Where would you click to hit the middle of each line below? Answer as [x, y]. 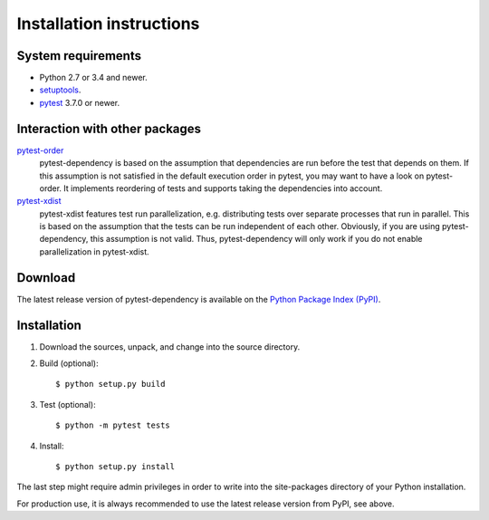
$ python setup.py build [110, 384]
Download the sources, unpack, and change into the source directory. [170, 347]
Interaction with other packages [109, 128]
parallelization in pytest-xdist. [94, 251]
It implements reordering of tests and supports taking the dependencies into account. [223, 188]
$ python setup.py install [115, 467]
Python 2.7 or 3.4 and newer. [94, 78]
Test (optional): [67, 404]
